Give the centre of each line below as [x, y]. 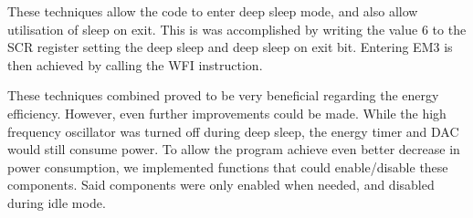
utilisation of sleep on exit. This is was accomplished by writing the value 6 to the [237, 29]
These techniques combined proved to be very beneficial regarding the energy [223, 95]
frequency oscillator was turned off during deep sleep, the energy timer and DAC [233, 131]
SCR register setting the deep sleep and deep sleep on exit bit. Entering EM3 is [230, 47]
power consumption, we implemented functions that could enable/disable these [228, 166]
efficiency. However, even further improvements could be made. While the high [227, 113]
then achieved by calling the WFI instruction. [135, 64]
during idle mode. [57, 202]
